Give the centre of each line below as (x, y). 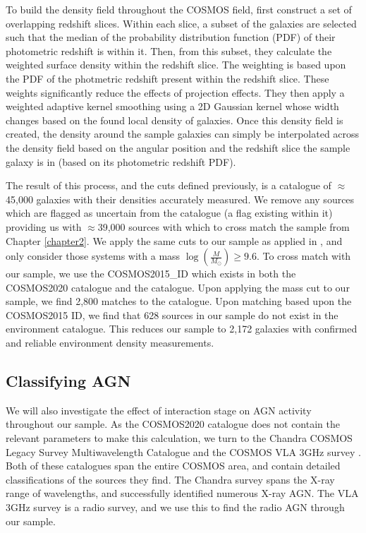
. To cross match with (304, 256)
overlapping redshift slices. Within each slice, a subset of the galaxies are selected (181, 23)
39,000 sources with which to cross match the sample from (224, 226)
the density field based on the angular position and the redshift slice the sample (178, 147)
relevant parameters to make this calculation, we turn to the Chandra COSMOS (179, 438)
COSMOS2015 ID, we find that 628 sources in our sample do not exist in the (172, 315)
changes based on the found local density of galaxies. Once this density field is (175, 120)
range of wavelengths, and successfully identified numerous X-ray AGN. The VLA (182, 493)
